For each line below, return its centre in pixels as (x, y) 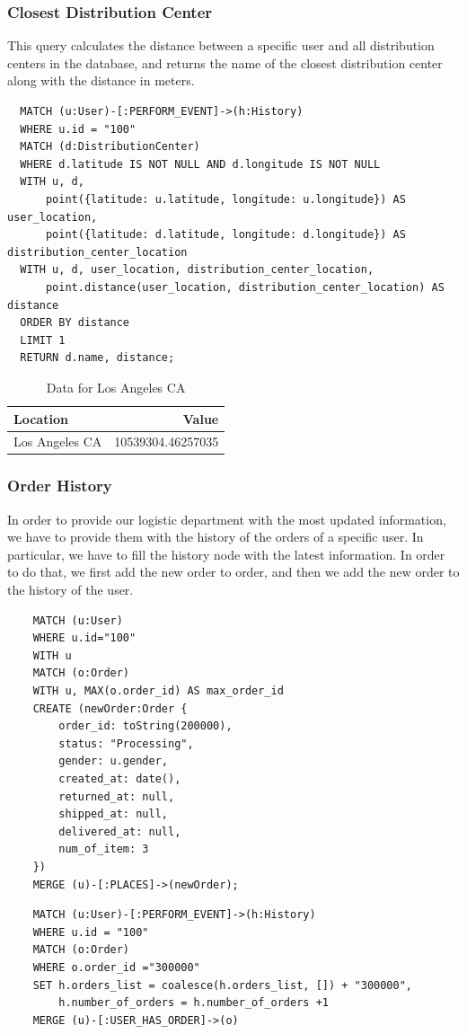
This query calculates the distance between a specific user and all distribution (221, 45)
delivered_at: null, (120, 831)
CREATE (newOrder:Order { (110, 708)
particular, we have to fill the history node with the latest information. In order (226, 554)
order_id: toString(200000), (145, 726)
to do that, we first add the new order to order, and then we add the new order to (233, 572)
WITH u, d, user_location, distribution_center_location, (197, 270)
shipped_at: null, (113, 814)
